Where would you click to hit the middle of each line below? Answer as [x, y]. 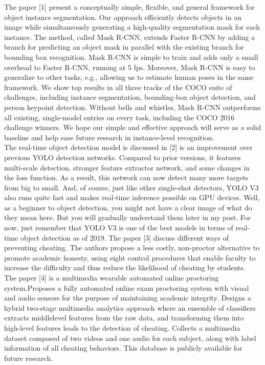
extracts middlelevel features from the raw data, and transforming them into [124, 318]
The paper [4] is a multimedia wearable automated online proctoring [112, 278]
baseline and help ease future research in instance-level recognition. [109, 137]
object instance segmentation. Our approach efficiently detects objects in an [123, 17]
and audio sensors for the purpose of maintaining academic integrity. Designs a [128, 298]
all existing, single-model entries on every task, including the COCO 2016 [119, 117]
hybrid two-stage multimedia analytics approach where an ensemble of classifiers [130, 307]
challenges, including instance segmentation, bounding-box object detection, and [130, 97]
